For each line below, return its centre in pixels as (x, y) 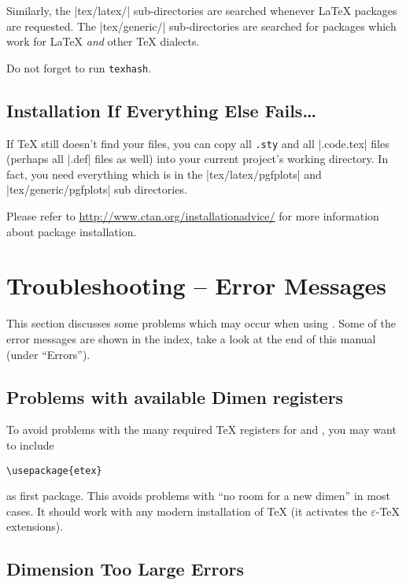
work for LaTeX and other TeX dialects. (103, 41)
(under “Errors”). (48, 354)
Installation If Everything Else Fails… (162, 110)
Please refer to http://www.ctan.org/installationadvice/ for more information (193, 216)
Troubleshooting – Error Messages (197, 285)
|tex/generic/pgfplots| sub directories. (97, 189)
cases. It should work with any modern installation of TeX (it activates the (187, 511)
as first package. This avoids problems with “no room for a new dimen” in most (198, 496)
